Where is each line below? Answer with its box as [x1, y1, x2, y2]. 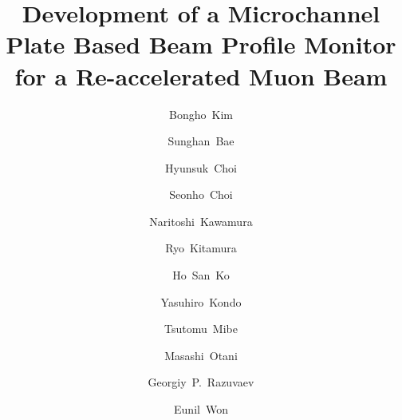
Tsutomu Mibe [164, 320, 238, 337]
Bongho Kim [169, 105, 233, 122]
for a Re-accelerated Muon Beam [14, 59, 388, 92]
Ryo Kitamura [165, 240, 237, 256]
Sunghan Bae [167, 133, 235, 149]
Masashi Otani [164, 347, 238, 363]
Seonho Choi [169, 186, 233, 203]
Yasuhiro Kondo [160, 293, 242, 310]
